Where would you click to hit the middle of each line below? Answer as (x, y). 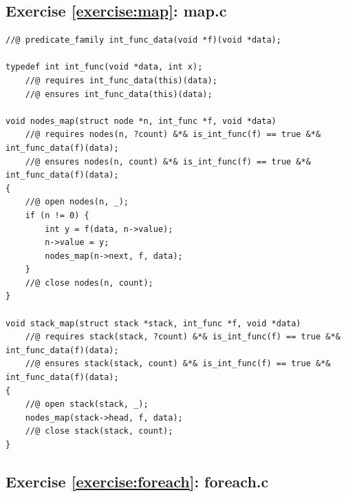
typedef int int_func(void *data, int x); (104, 67)
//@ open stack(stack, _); (87, 404)
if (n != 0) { (57, 215)
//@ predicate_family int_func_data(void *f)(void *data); (143, 40)
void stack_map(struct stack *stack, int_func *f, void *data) (153, 323)
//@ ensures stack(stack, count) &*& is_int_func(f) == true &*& (178, 364)
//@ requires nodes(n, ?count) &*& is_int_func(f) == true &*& (173, 135)
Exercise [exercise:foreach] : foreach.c (137, 481)
